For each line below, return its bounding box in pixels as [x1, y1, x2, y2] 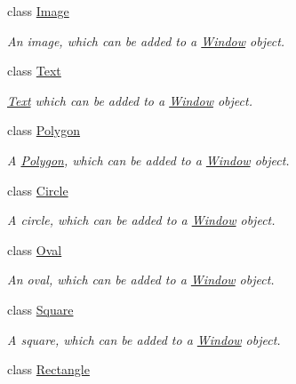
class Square [7, 300, 74, 318]
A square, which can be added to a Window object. [7, 330, 281, 348]
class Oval [7, 240, 62, 259]
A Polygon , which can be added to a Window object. [7, 150, 290, 169]
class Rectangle [7, 360, 90, 379]
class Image [7, 2, 69, 20]
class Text [7, 61, 61, 80]
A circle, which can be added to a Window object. [7, 211, 276, 229]
